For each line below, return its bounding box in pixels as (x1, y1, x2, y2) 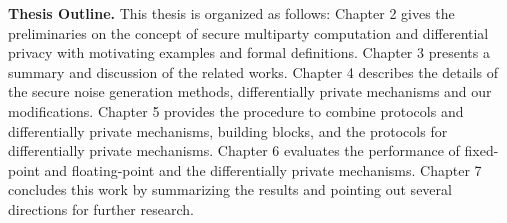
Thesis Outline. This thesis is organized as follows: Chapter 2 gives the (8, 3, 455, 23)
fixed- (464, 140, 499, 161)
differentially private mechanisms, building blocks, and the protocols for (8, 120, 448, 141)
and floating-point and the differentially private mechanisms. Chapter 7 (44, 159, 482, 180)
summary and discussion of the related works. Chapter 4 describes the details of (8, 61, 499, 82)
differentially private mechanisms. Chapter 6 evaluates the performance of (8, 140, 460, 161)
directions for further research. (8, 198, 194, 219)
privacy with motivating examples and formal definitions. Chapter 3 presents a (8, 42, 490, 63)
